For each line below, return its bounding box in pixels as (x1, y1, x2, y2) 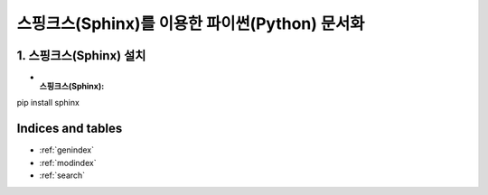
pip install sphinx (16, 97, 80, 108)
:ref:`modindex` (39, 157, 97, 168)
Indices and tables (16, 121, 123, 136)
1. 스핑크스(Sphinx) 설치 (16, 48, 146, 63)
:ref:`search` (39, 170, 86, 181)
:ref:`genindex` (39, 144, 95, 155)
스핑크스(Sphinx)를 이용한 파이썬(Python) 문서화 (16, 14, 365, 33)
